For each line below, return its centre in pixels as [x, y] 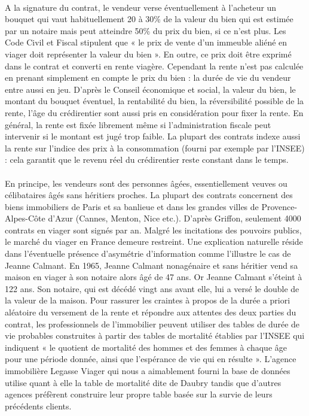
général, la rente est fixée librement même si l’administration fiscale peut [138, 124]
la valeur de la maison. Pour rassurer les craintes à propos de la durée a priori [148, 300]
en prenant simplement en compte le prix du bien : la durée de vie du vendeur [148, 78]
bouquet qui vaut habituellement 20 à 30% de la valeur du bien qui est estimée [149, 19]
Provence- [279, 206]
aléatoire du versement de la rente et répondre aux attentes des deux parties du [151, 312]
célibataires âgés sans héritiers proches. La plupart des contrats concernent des [149, 195]
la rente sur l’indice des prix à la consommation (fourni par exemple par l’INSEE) [155, 148]
